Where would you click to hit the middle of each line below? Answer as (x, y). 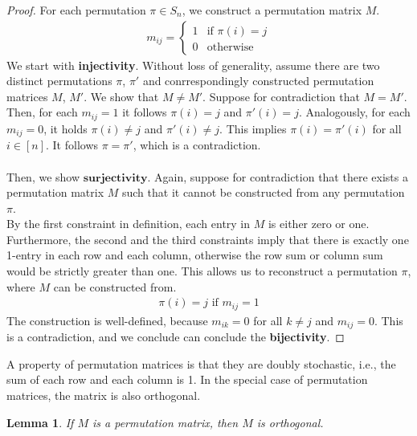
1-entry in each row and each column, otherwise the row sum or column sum (195, 255)
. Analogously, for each (354, 112)
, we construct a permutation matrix (272, 10)
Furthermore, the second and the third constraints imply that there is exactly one (208, 239)
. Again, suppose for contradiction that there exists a (278, 176)
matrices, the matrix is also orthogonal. (104, 395)
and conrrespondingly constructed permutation (258, 81)
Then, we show (43, 176)
